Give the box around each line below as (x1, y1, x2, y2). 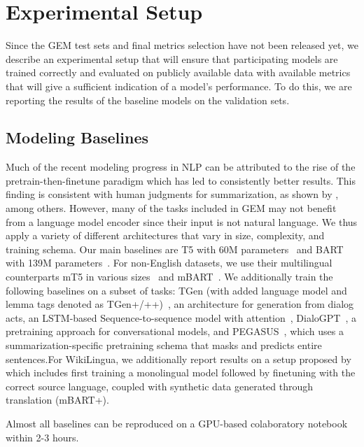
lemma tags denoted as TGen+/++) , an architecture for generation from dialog (6, 297, 354, 311)
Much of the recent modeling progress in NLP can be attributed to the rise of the (6, 159, 356, 174)
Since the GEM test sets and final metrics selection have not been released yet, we (6, 38, 358, 52)
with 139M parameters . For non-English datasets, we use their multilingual (6, 255, 332, 270)
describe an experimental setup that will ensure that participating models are (6, 51, 338, 66)
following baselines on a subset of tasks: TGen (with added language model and (6, 283, 347, 297)
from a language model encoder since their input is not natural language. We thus (6, 214, 358, 229)
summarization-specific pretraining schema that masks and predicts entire (6, 338, 322, 353)
